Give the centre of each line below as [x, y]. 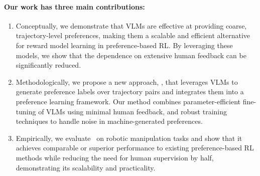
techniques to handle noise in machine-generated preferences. [109, 121]
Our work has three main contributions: [75, 6]
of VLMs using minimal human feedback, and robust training [133, 111]
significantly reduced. [48, 65]
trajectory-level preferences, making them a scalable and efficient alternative [133, 35]
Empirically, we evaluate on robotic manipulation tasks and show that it [129, 138]
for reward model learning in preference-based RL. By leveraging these [124, 45]
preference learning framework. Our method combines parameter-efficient [128, 101]
